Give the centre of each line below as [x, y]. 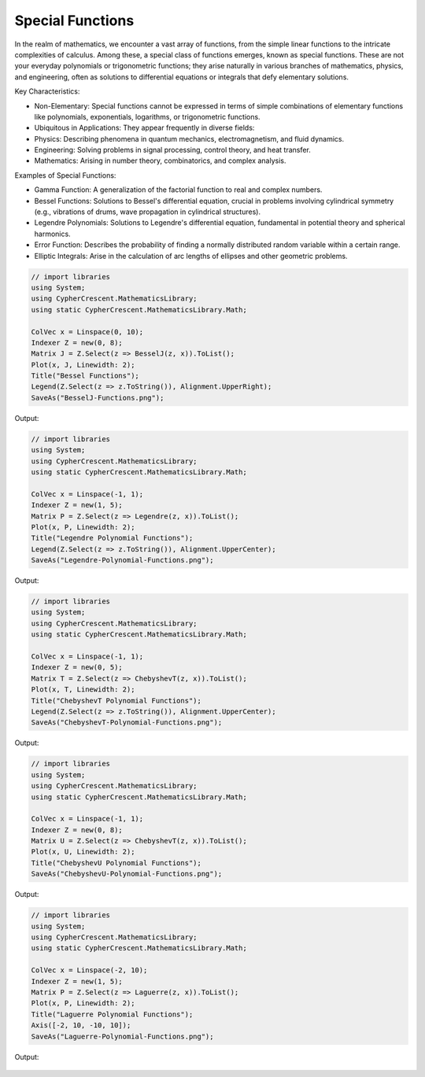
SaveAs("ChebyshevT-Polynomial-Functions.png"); [127, 723]
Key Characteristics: [47, 91]
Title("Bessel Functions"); [85, 376]
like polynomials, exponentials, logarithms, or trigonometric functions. [147, 116]
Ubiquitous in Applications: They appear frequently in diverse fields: [144, 128]
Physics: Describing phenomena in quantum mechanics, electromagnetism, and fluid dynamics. [189, 138]
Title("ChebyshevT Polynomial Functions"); [116, 701]
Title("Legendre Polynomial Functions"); [112, 538]
